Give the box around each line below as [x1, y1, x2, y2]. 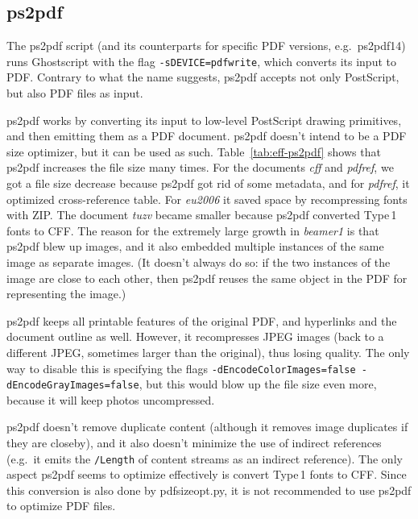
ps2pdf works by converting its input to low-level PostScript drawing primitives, [6, 111, 402, 128]
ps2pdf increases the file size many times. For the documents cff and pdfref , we [6, 159, 394, 176]
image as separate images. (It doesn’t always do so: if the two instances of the [6, 253, 391, 270]
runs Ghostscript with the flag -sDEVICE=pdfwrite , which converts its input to [6, 52, 396, 69]
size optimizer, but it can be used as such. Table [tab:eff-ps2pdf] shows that [6, 143, 381, 160]
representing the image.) [6, 285, 126, 302]
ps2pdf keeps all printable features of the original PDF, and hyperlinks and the [6, 312, 397, 329]
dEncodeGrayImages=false [6, 380, 139, 392]
